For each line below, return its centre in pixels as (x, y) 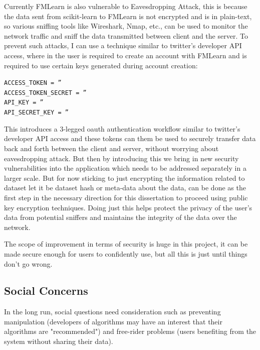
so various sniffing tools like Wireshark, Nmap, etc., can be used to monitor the (126, 26)
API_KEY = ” (24, 103)
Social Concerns (46, 290)
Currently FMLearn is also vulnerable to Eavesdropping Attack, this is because (126, 6)
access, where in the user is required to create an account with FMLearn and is (125, 55)
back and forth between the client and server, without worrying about (111, 148)
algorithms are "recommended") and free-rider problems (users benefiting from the (130, 331)
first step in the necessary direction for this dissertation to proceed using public (126, 197)
